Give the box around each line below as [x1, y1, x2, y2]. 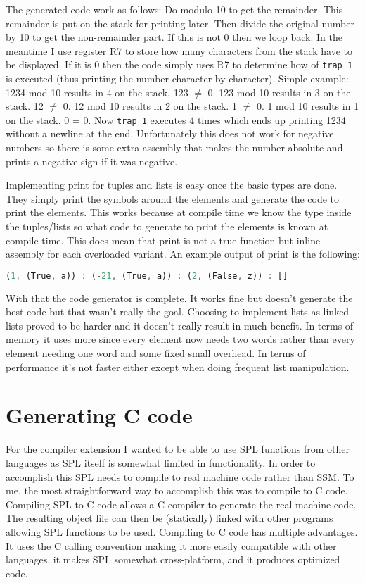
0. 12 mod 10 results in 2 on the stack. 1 [63, 99, 237, 113]
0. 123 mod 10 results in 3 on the [207, 84, 351, 99]
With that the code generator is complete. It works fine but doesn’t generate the [6, 290, 353, 305]
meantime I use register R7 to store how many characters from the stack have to [6, 43, 353, 58]
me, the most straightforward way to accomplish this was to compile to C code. [6, 483, 348, 498]
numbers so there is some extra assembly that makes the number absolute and [6, 140, 343, 155]
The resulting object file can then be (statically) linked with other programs [6, 510, 333, 525]
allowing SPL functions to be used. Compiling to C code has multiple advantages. [6, 524, 358, 539]
